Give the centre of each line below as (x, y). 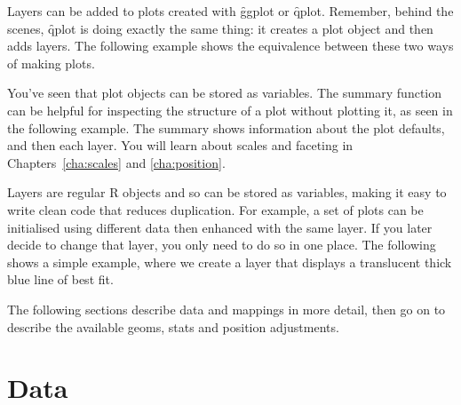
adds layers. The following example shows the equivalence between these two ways (230, 46)
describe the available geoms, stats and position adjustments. (173, 326)
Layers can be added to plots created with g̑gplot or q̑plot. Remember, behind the (230, 11)
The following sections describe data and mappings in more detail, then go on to (227, 309)
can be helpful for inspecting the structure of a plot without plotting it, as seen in (230, 110)
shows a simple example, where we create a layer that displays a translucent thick (230, 262)
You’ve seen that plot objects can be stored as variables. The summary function (225, 93)
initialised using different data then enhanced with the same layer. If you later (220, 227)
